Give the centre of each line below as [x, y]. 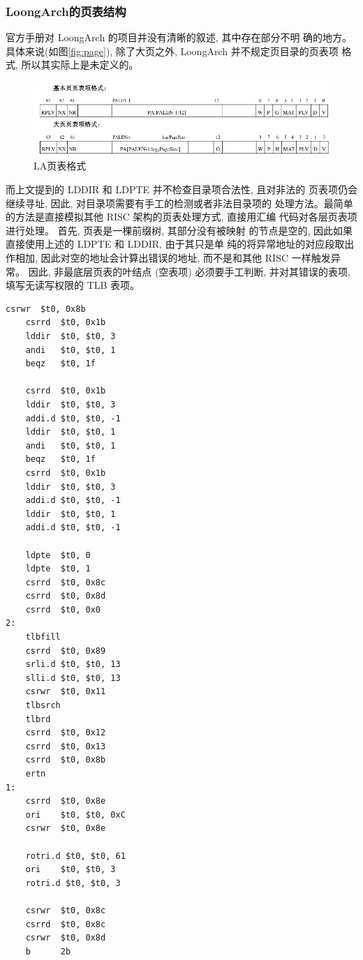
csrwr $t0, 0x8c [66, 910]
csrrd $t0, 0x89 [66, 651]
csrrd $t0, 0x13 [66, 746]
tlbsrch [43, 706]
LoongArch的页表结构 [66, 11]
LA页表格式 [60, 166]
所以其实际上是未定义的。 [80, 65]
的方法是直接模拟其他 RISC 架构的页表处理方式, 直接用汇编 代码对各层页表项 [181, 217]
